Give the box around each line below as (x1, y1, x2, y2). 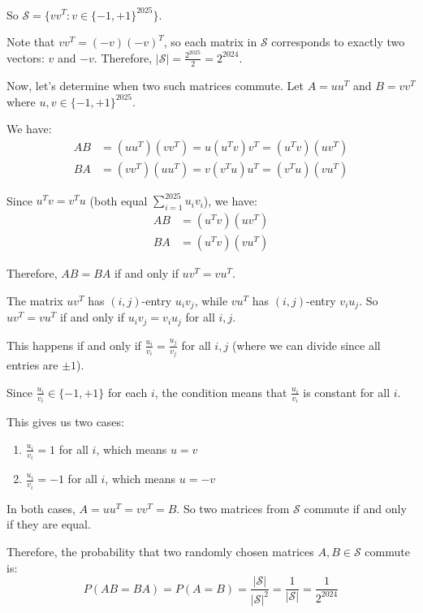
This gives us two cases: (6, 413, 124, 430)
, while (194, 291, 228, 309)
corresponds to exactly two (271, 33, 405, 50)
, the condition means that (154, 383, 287, 400)
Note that (6, 33, 55, 50)
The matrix (6, 291, 63, 309)
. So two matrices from (176, 499, 290, 516)
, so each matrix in (163, 33, 257, 50)
